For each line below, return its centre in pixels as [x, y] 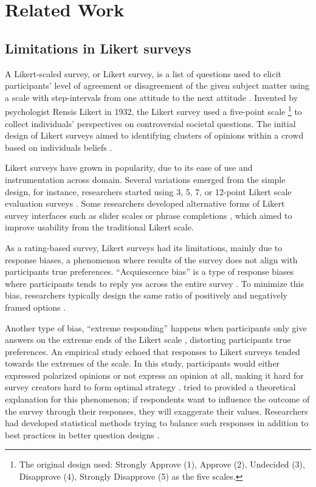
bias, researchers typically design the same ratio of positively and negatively [146, 295]
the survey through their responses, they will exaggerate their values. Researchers [156, 411]
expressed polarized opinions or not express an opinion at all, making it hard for [154, 375]
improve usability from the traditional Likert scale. [99, 227]
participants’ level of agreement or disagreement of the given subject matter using [157, 85]
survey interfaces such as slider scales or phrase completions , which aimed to [149, 215]
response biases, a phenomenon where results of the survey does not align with [151, 259]
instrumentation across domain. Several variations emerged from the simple [145, 179]
